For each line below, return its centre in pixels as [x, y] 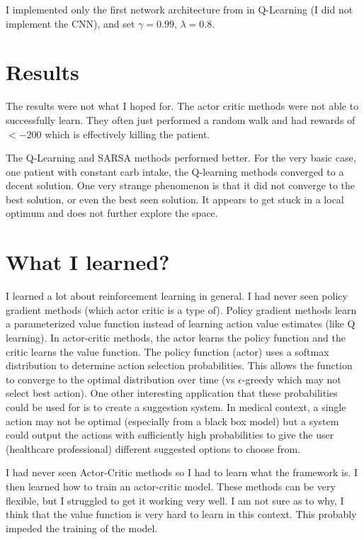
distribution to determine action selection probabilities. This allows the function [179, 365]
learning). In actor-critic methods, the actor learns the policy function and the [176, 337]
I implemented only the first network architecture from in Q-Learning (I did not [180, 9]
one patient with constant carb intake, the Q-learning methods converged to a [175, 171]
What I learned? [88, 262]
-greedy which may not [291, 379]
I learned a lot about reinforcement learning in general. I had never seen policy [177, 296]
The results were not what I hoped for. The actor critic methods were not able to [182, 106]
